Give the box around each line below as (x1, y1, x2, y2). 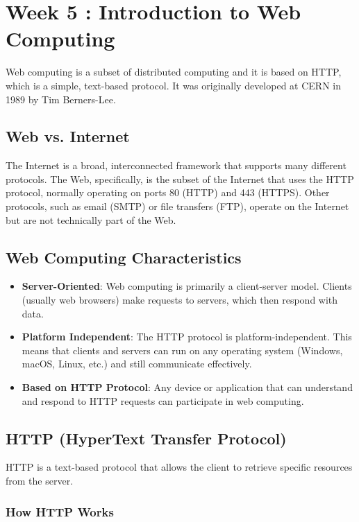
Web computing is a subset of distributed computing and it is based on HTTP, (6, 64, 342, 79)
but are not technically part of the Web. (6, 212, 176, 227)
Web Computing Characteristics (6, 246, 242, 268)
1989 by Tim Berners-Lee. (6, 92, 116, 106)
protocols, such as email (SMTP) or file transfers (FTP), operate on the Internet (6, 199, 349, 214)
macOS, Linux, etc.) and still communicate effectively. (22, 356, 252, 371)
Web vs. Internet (6, 125, 130, 147)
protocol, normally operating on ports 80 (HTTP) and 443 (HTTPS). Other (6, 185, 330, 200)
